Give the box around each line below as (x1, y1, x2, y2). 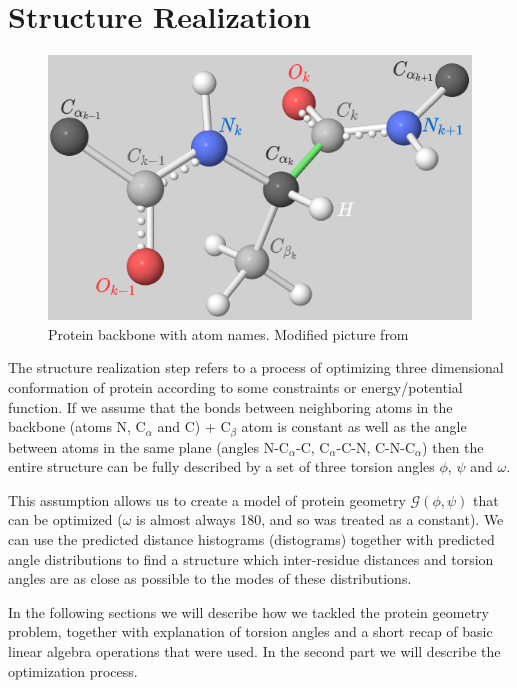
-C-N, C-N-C (336, 436, 416, 457)
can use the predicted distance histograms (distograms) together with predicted (8, 529, 495, 550)
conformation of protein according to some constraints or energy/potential (8, 377, 463, 397)
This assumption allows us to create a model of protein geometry (8, 489, 406, 510)
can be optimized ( (8, 509, 123, 530)
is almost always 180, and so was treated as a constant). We (136, 509, 504, 530)
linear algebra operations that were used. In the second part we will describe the (8, 640, 501, 661)
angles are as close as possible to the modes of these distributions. (8, 568, 412, 589)
